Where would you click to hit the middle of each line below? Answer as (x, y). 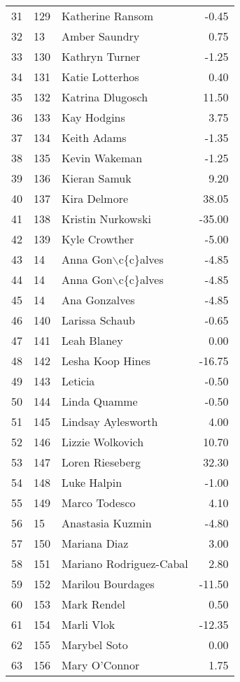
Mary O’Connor (101, 665)
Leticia (78, 381)
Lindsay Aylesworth (110, 421)
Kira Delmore (95, 198)
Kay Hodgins (93, 117)
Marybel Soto (95, 645)
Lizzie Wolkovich (103, 442)
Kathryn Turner (101, 56)
